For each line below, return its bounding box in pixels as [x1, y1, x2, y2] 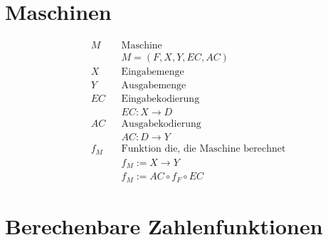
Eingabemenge [121, 67, 184, 78]
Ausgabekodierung [121, 119, 201, 130]
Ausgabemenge [121, 80, 186, 91]
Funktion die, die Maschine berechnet [121, 144, 286, 155]
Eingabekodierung [121, 94, 200, 105]
